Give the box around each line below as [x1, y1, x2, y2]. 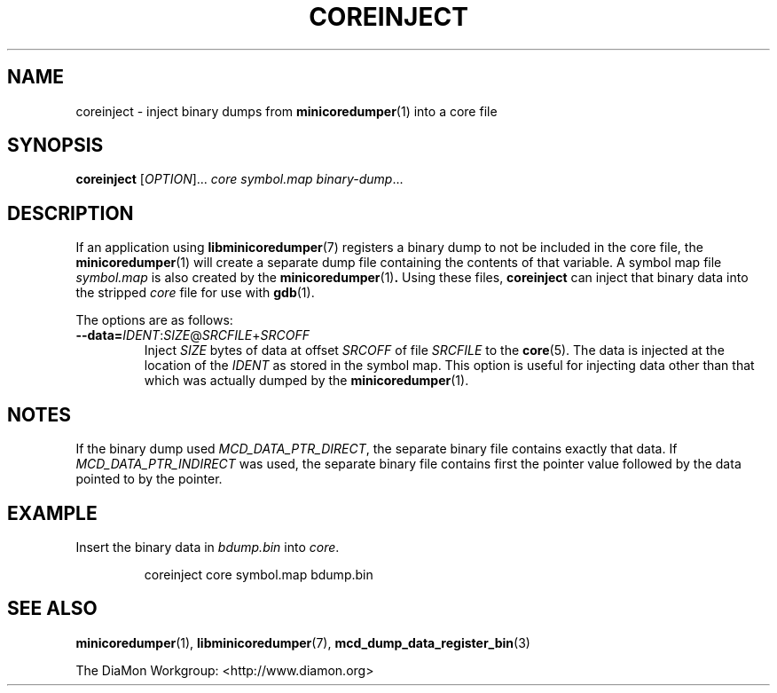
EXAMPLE [7, 501, 98, 524]
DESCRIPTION [7, 201, 134, 224]
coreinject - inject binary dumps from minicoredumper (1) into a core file [75, 103, 498, 119]
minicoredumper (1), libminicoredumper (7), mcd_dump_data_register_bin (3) [75, 634, 530, 650]
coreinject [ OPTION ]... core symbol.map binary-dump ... [75, 171, 404, 187]
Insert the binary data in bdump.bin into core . [75, 539, 340, 555]
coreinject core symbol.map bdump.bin [144, 566, 373, 582]
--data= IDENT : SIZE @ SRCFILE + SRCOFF [75, 327, 310, 343]
